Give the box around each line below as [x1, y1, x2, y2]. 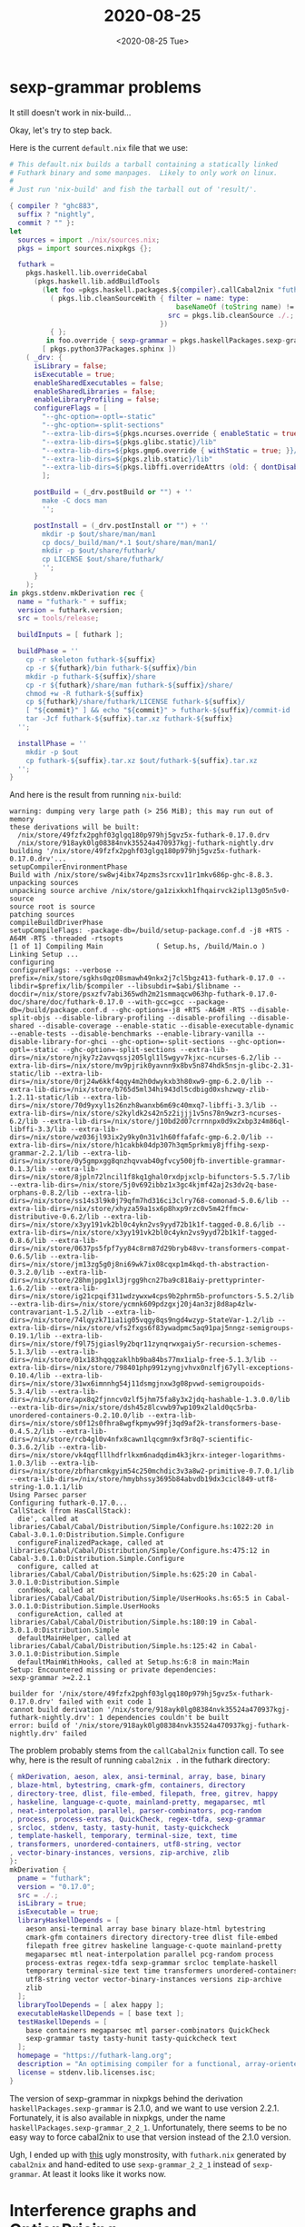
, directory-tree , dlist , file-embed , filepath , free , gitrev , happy [9, 1789, 279, 1799]
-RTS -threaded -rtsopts [29, 934, 124, 943]
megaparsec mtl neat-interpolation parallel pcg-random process [25, 1950, 274, 1959]
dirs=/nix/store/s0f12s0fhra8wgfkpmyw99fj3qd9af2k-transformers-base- [9, 1419, 282, 1428]
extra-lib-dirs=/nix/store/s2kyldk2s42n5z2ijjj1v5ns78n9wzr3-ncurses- [9, 1109, 282, 1118]
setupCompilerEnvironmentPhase [9, 862, 128, 872]
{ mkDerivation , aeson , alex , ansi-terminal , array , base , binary [9, 1773, 266, 1782]
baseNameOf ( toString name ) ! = [175, 302, 295, 312]
